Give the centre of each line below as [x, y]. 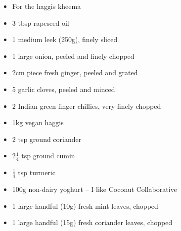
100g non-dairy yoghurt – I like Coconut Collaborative [94, 189]
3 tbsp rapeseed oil [41, 23]
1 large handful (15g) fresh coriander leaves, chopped [92, 222]
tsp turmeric [37, 172]
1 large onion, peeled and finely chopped [73, 56]
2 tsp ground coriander [47, 139]
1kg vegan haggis [38, 122]
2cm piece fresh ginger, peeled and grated [75, 72]
